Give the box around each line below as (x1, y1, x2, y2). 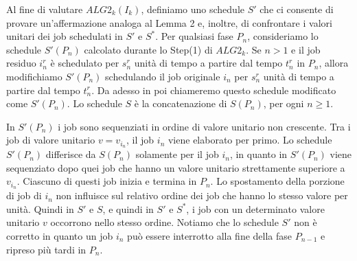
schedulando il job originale (105, 69, 220, 83)
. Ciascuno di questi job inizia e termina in (16, 174, 197, 188)
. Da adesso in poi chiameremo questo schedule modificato (91, 82, 336, 97)
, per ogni (263, 96, 304, 111)
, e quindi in (102, 201, 154, 216)
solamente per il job (135, 147, 219, 161)
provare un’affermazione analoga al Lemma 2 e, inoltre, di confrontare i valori (6, 15, 332, 30)
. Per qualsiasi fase (155, 29, 233, 43)
